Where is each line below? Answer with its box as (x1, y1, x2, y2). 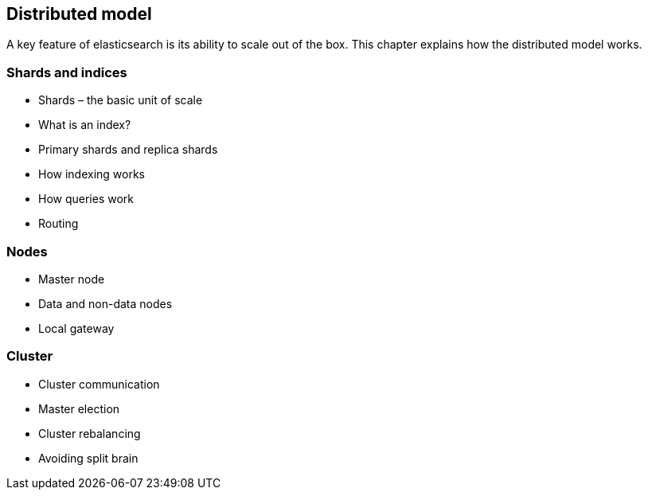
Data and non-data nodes (38, 296, 173, 310)
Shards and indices (6, 64, 127, 80)
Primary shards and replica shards (38, 143, 218, 157)
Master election (38, 401, 120, 416)
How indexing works (38, 167, 146, 182)
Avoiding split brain (38, 451, 139, 465)
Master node (38, 271, 105, 286)
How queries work (38, 192, 135, 206)
